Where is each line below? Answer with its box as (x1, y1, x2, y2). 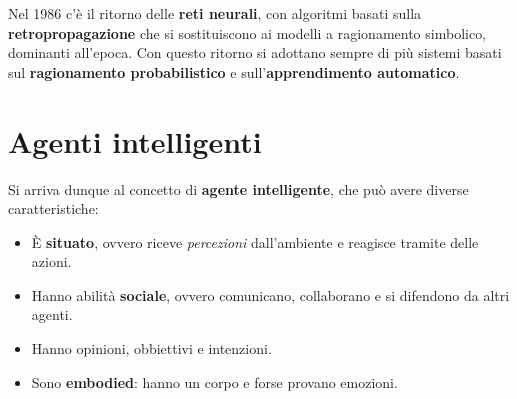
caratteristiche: (8, 198, 99, 219)
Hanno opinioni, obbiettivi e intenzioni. (31, 338, 272, 359)
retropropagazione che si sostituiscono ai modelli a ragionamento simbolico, (8, 22, 487, 43)
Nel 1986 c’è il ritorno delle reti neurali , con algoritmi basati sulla (8, 3, 422, 23)
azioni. (31, 251, 72, 272)
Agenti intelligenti (8, 120, 262, 161)
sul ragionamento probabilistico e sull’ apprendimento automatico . (8, 61, 460, 82)
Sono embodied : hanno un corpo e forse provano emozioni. (31, 371, 398, 392)
